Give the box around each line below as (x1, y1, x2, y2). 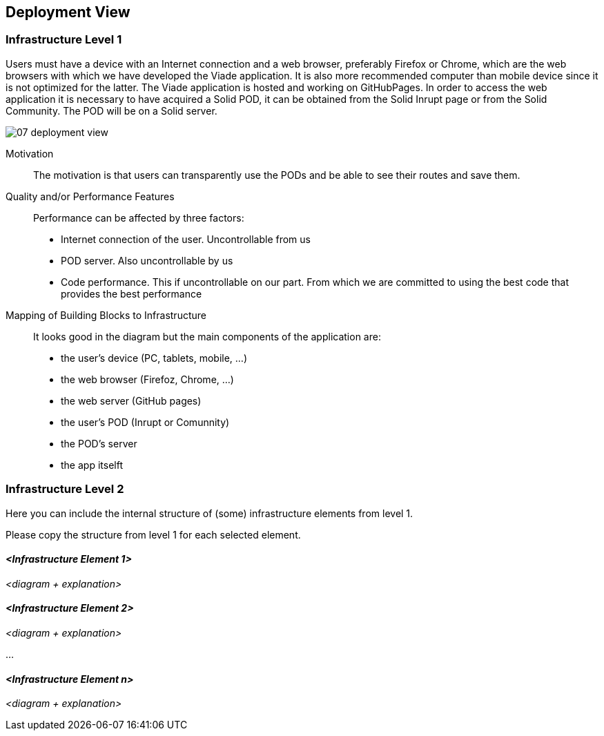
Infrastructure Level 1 (6, 32, 122, 47)
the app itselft (61, 458, 123, 471)
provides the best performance (61, 287, 202, 300)
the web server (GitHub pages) (61, 394, 202, 407)
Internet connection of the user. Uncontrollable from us (61, 233, 311, 245)
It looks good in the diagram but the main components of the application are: (33, 330, 381, 342)
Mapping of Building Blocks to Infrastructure (6, 309, 206, 321)
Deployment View (6, 3, 130, 21)
